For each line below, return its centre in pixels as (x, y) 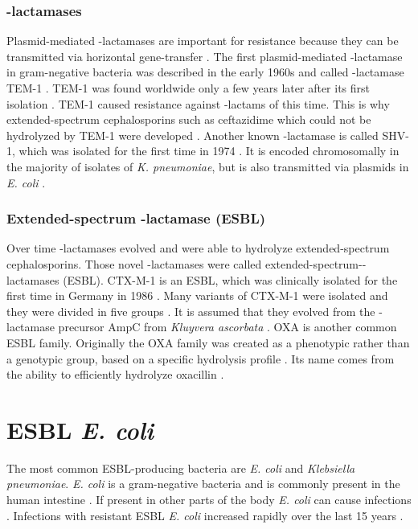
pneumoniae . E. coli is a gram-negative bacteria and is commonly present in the (203, 484)
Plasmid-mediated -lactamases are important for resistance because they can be (203, 41)
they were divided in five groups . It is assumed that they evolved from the (191, 311)
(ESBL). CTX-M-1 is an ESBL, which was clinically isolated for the (230, 279)
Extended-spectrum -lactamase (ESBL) (136, 218)
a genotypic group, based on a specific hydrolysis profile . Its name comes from (201, 358)
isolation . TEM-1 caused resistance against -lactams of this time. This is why (198, 103)
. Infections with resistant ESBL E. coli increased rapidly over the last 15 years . (205, 515)
